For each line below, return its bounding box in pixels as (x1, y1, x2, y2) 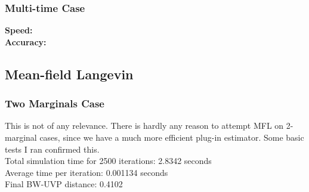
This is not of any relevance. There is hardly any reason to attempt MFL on (5, 119, 284, 132)
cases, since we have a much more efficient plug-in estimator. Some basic (39, 131, 304, 143)
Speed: (5, 24, 33, 36)
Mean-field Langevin (5, 64, 134, 83)
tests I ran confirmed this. (5, 143, 100, 155)
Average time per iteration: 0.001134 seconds (5, 166, 168, 178)
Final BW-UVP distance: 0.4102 (5, 178, 123, 190)
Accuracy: (5, 35, 47, 48)
